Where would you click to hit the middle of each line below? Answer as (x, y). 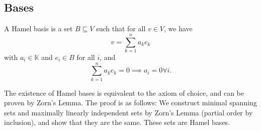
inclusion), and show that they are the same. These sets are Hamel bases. (117, 122)
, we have (178, 28)
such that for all (121, 28)
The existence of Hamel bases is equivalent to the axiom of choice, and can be (124, 92)
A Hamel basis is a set (38, 28)
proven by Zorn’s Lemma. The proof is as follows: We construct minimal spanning (130, 103)
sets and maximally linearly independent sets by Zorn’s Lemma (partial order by (128, 112)
